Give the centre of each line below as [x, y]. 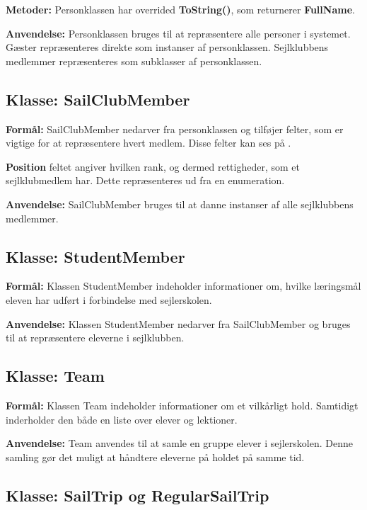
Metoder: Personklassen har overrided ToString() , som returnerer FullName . [180, 9]
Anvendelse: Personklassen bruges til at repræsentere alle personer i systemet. [178, 33]
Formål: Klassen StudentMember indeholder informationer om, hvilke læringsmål [183, 286]
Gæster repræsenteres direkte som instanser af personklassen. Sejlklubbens [167, 47]
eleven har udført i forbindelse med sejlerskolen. [109, 299]
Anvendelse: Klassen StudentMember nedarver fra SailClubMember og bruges [178, 323]
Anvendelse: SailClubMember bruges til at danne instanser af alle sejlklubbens [180, 204]
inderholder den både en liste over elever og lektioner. [122, 419]
